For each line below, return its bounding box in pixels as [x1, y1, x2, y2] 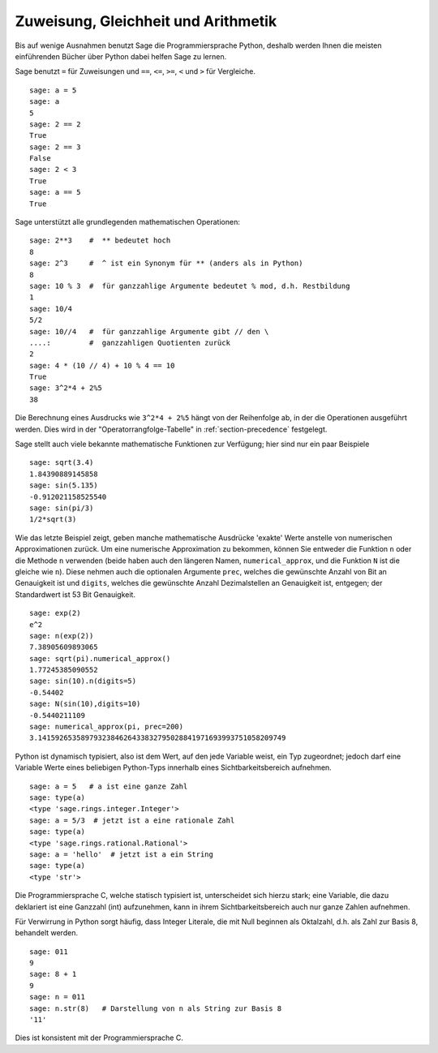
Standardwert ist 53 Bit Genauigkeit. [15, 589, 135, 600]
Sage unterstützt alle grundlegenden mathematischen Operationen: [15, 217, 241, 227]
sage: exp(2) [29, 608, 81, 618]
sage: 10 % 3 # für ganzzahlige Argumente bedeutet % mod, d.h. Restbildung [29, 281, 350, 290]
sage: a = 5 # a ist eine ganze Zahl [29, 781, 188, 791]
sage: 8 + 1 [29, 969, 77, 979]
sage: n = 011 [29, 992, 85, 1002]
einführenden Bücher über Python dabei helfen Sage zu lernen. [15, 51, 227, 61]
